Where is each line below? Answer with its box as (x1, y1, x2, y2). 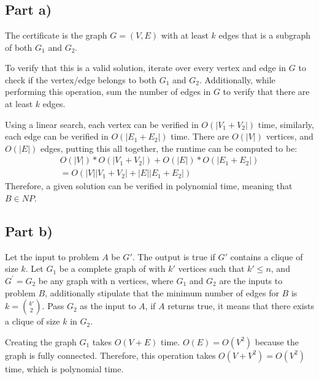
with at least (161, 29, 209, 41)
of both (5, 40, 33, 53)
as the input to (80, 299, 136, 312)
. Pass (42, 299, 64, 312)
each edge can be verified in (5, 130, 109, 143)
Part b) (5, 221, 53, 240)
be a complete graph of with (59, 262, 166, 275)
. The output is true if (132, 250, 215, 263)
